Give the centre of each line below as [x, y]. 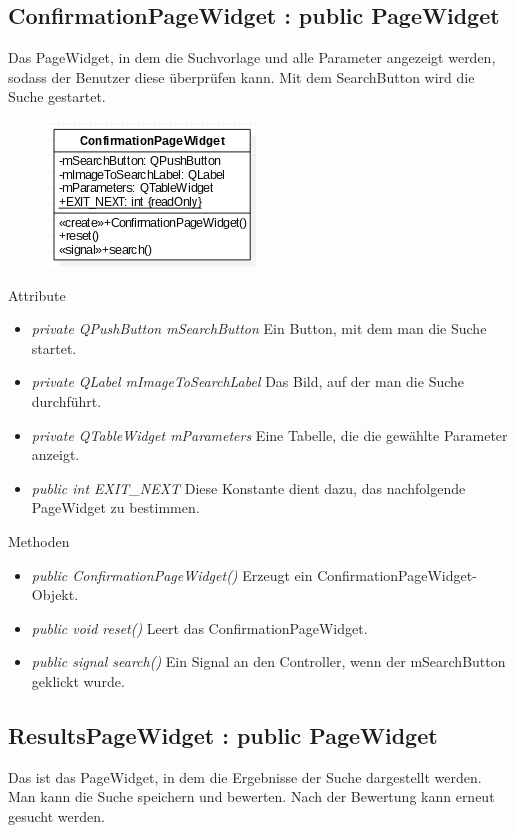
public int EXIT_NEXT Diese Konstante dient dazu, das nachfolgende [248, 487]
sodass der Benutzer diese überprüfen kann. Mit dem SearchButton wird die [241, 76]
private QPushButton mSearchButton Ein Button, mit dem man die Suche [259, 328]
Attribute [37, 294]
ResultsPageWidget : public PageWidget [223, 734]
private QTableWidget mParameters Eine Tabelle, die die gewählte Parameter [269, 434]
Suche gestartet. [57, 96]
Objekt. [55, 594]
